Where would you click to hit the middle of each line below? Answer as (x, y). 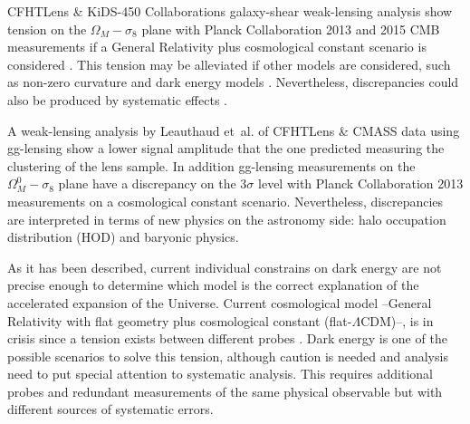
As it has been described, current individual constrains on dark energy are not (225, 267)
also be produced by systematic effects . (117, 99)
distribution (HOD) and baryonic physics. (123, 237)
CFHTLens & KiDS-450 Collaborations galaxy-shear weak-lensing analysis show (230, 11)
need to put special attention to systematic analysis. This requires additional (221, 374)
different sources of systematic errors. (110, 409)
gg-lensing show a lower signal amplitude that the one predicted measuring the (226, 148)
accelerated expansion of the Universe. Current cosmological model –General (220, 302)
